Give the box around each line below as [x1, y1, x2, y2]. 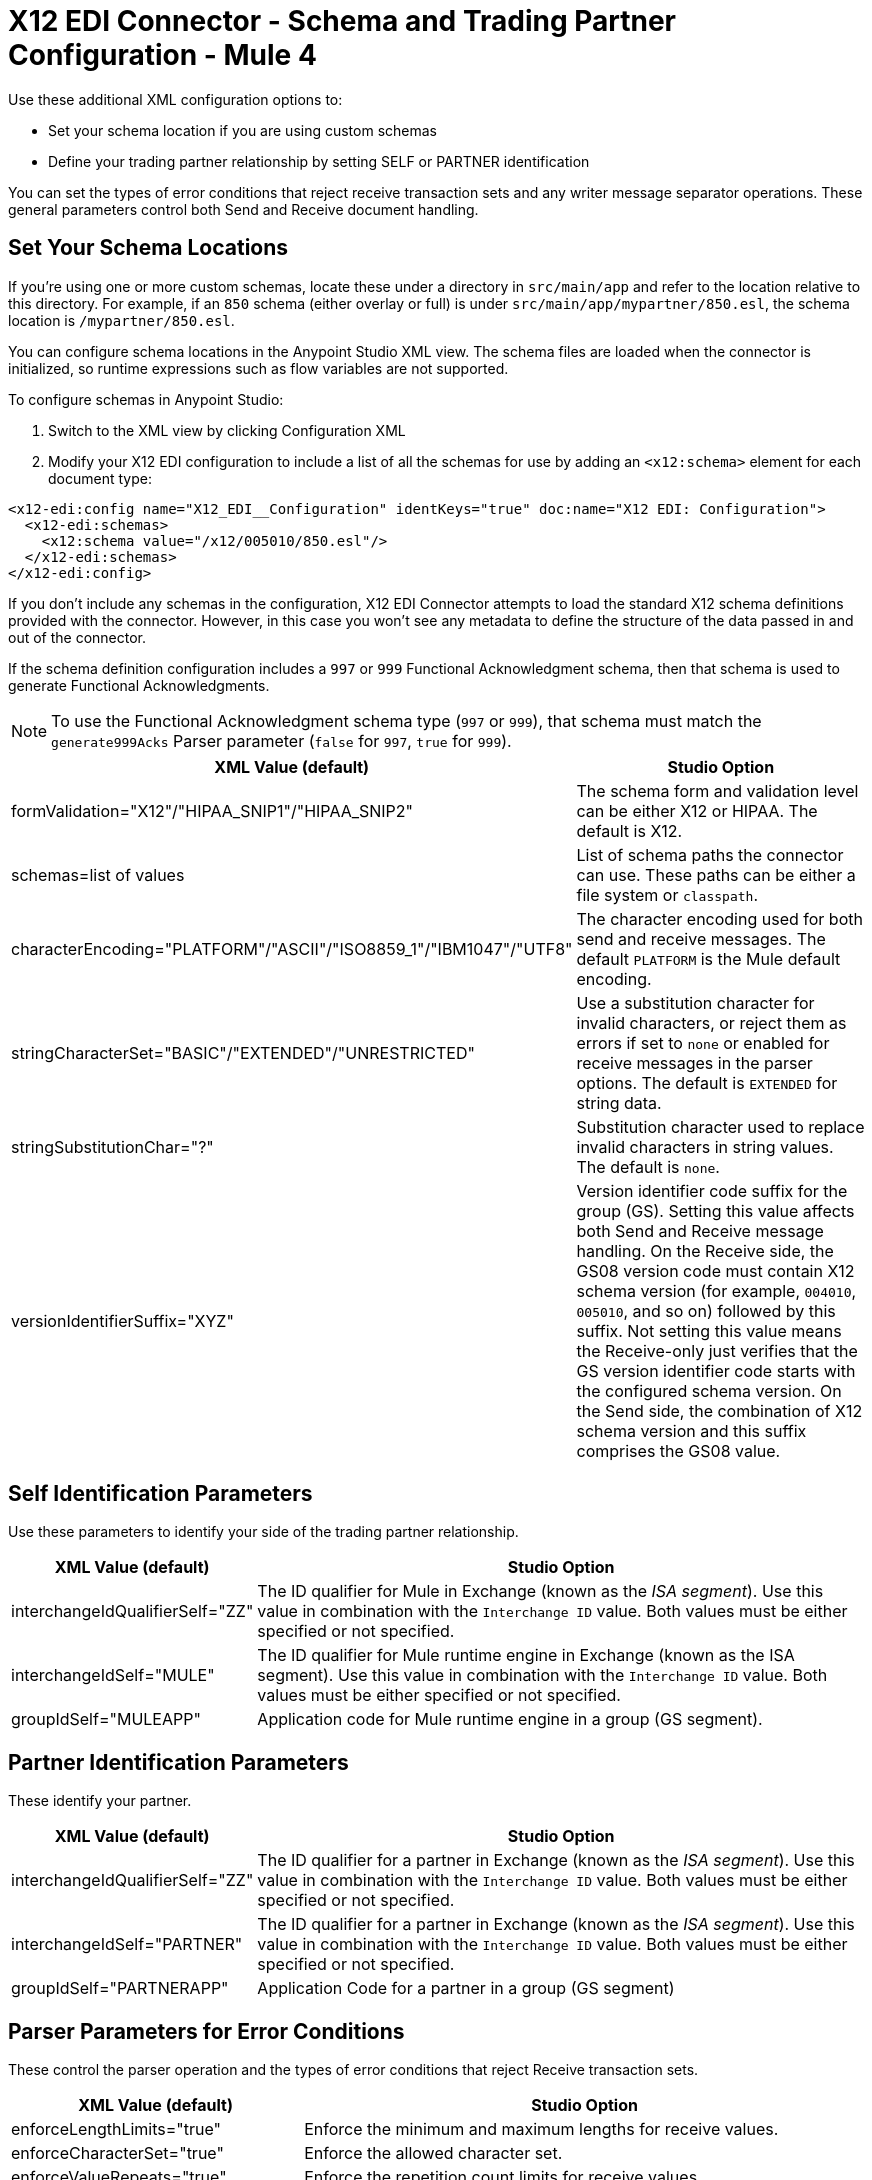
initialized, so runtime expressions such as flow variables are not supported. [8, 359, 509, 377]
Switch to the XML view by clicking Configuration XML [48, 421, 406, 439]
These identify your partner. [8, 1792, 192, 1810]
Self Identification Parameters [8, 1481, 313, 1507]
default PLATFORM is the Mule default [576, 948, 841, 969]
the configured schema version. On [576, 1380, 842, 1401]
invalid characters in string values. [576, 1136, 834, 1157]
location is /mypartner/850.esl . [8, 311, 235, 329]
